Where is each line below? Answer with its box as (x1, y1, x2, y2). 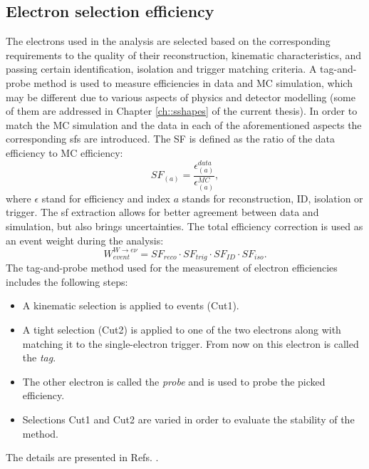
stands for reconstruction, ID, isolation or (182, 190, 363, 205)
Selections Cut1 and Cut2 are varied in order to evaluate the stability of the (22, 411, 355, 426)
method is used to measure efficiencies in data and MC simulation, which (33, 75, 353, 90)
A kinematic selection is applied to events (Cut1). (22, 298, 239, 313)
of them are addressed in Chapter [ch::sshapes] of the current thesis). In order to (6, 103, 358, 118)
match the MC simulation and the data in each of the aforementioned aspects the (6, 117, 362, 132)
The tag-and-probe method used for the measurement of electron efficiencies (6, 260, 338, 275)
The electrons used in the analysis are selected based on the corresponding (6, 33, 331, 48)
